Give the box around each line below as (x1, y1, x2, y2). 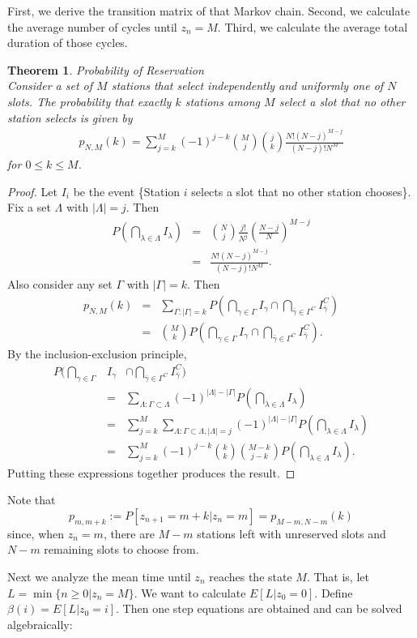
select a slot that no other (279, 92, 406, 109)
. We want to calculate (134, 584, 246, 601)
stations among (185, 92, 261, 109)
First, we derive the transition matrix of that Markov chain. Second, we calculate (7, 2, 411, 19)
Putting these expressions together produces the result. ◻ (7, 464, 296, 481)
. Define (314, 584, 353, 601)
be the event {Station (73, 182, 181, 199)
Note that (7, 491, 56, 508)
